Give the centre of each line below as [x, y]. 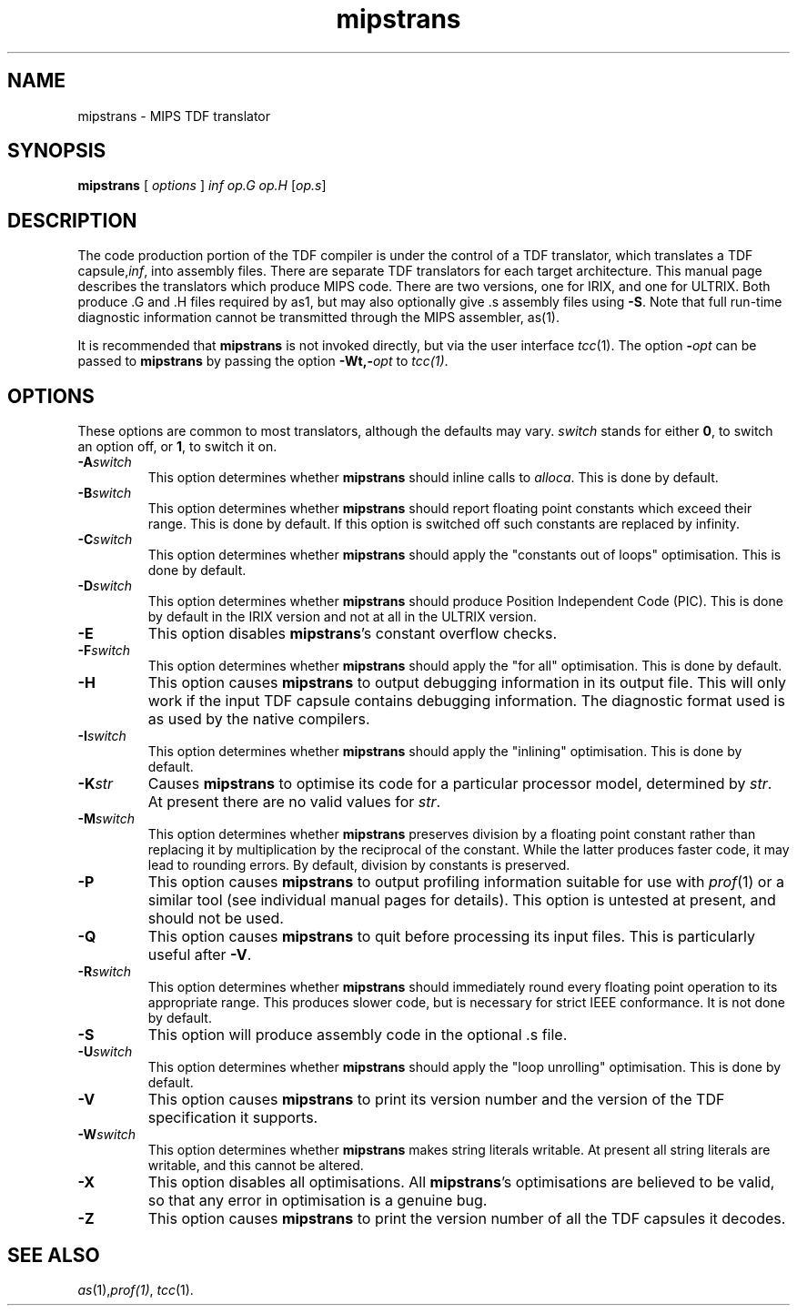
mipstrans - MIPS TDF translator [174, 116]
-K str [96, 784]
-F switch [104, 651]
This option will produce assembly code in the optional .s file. [358, 1035]
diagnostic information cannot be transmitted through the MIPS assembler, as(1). [318, 318]
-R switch [105, 972]
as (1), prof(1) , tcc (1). [136, 1289]
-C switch [105, 540]
